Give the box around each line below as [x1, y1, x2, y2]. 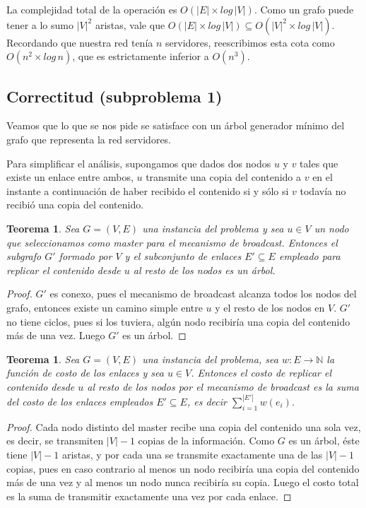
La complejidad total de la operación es [6, 2, 177, 16]
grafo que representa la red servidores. [6, 131, 172, 146]
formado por [59, 249, 112, 264]
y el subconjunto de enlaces [124, 249, 242, 264]
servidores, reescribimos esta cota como [165, 35, 335, 49]
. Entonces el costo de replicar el [191, 365, 332, 380]
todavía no [300, 183, 346, 198]
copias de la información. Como [138, 433, 275, 448]
